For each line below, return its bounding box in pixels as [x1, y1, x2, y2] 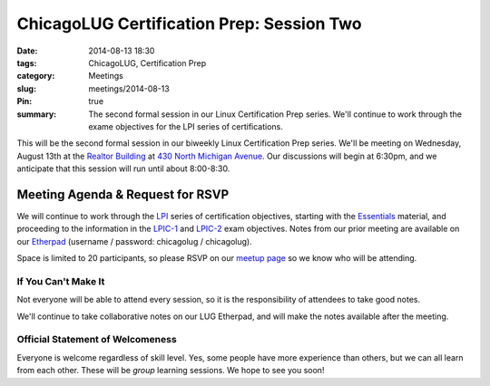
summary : [16, 109, 57, 120]
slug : [16, 82, 36, 94]
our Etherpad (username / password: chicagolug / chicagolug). [16, 236, 253, 246]
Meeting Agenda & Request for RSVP [16, 187, 230, 202]
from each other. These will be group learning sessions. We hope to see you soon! [16, 365, 325, 376]
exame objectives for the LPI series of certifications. [88, 121, 283, 131]
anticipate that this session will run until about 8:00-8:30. [16, 163, 230, 174]
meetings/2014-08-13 [88, 82, 170, 94]
